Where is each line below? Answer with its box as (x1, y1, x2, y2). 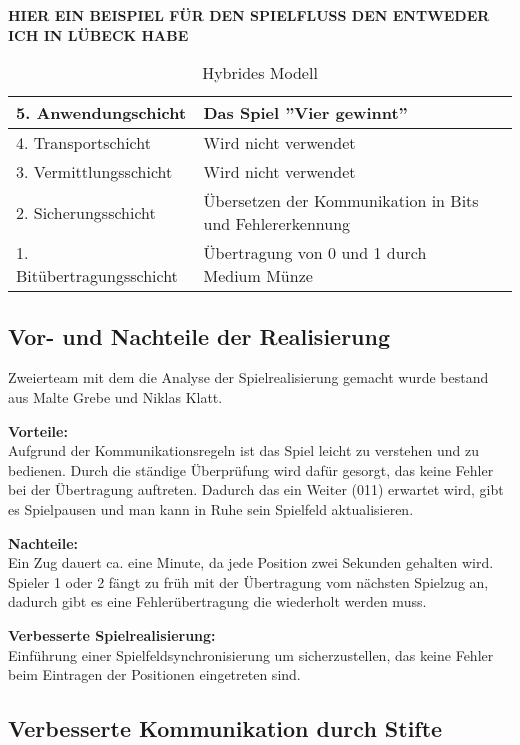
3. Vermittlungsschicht (16, 160, 173, 184)
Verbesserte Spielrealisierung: (8, 624, 216, 645)
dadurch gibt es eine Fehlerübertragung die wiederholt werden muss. (8, 591, 427, 612)
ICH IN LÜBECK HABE (8, 24, 189, 45)
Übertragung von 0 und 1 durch (203, 241, 427, 265)
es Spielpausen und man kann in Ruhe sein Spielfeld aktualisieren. (8, 498, 414, 519)
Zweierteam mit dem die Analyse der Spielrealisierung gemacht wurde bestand (8, 367, 489, 388)
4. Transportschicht (16, 131, 151, 155)
